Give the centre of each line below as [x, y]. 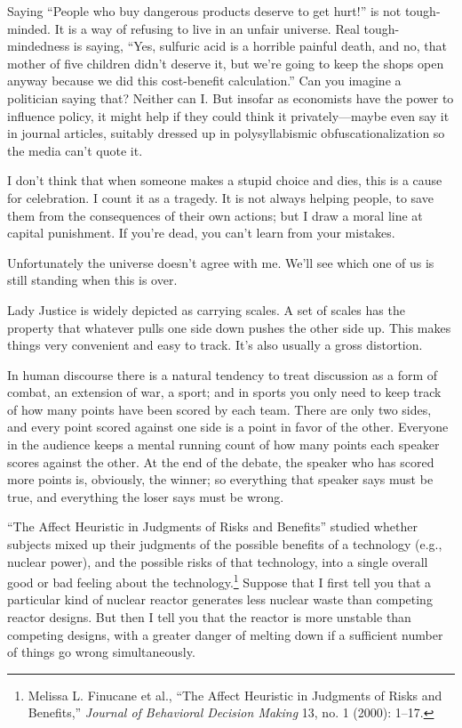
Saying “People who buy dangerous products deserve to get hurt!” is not [204, 11]
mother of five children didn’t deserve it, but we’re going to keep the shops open [226, 63]
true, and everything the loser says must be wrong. [146, 496]
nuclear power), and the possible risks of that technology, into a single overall [218, 561]
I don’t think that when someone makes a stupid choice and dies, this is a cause [225, 180]
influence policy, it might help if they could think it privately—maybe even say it [228, 115]
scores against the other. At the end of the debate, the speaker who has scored [221, 461]
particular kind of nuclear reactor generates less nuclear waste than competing [220, 599]
